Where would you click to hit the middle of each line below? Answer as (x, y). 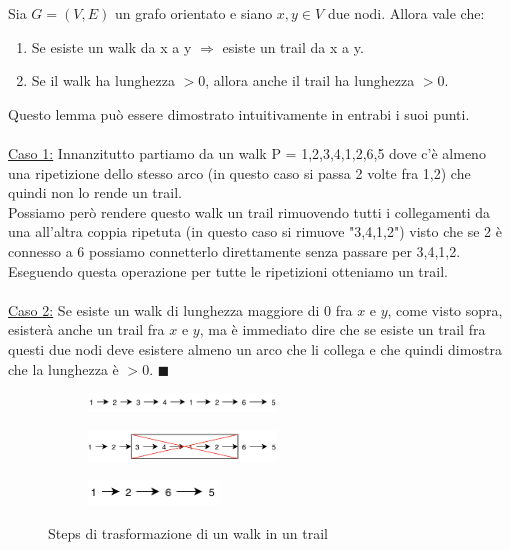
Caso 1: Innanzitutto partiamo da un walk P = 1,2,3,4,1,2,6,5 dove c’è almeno (247, 152)
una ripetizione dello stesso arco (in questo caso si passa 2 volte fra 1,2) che (239, 172)
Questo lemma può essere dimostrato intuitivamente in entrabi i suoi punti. (239, 113)
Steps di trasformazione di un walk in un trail (188, 532)
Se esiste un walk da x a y (111, 46)
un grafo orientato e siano (193, 13)
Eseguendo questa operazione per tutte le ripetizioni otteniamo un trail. (228, 270)
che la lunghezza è (63, 368)
